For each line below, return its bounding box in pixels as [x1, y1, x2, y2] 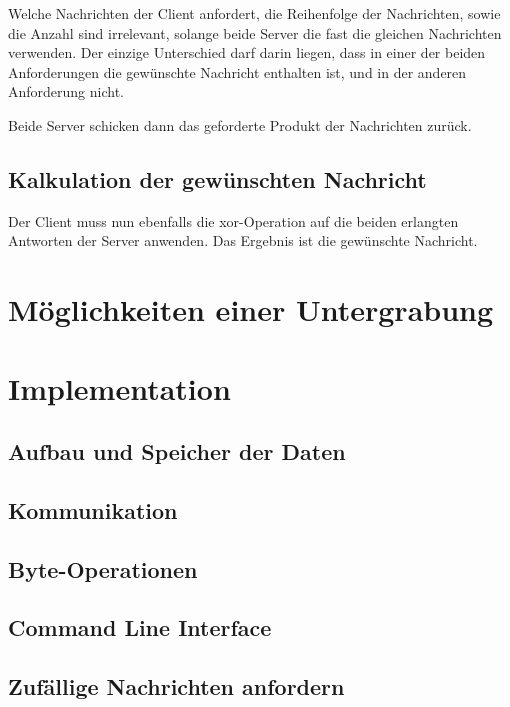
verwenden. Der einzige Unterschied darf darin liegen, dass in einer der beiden [8, 42, 486, 63]
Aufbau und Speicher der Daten [8, 436, 346, 467]
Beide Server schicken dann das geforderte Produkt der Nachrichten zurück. [8, 114, 472, 135]
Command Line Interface [8, 612, 272, 643]
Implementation [8, 367, 231, 408]
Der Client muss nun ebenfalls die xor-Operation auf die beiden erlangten [8, 210, 459, 231]
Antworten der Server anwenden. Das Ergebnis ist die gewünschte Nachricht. [8, 230, 478, 251]
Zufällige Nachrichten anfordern [8, 671, 345, 702]
